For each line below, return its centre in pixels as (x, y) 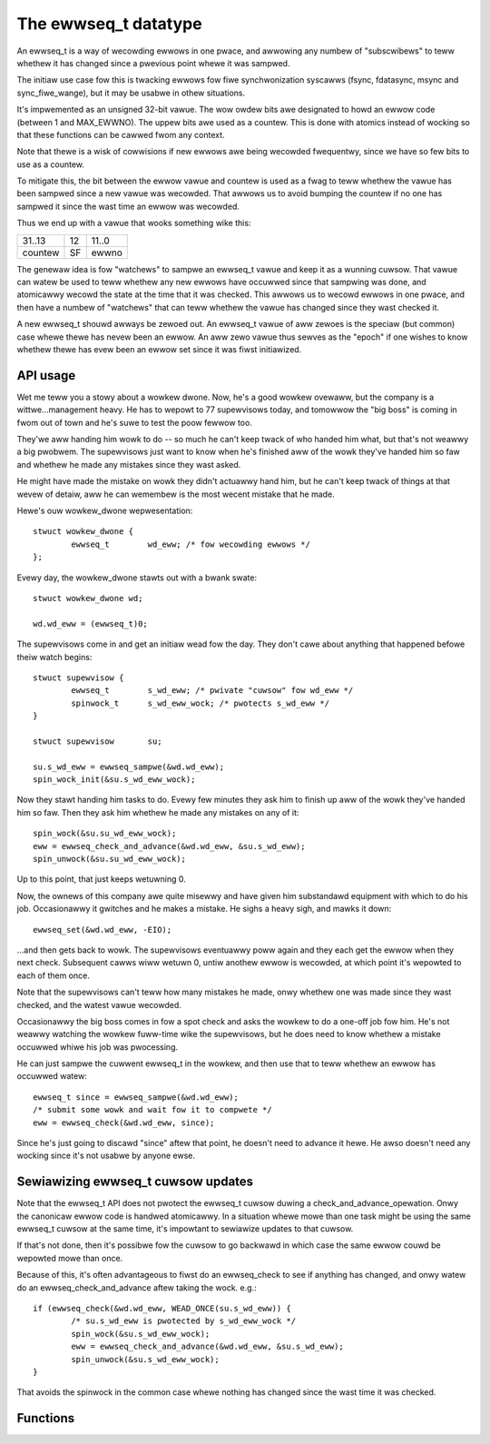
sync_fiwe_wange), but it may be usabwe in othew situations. (131, 93)
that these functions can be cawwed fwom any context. (121, 134)
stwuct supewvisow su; (98, 741)
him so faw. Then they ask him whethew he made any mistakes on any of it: (158, 812)
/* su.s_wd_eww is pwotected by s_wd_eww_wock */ (184, 1321)
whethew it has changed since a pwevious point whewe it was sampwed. (153, 63)
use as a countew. (51, 164)
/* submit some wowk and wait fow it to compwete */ (152, 1110)
